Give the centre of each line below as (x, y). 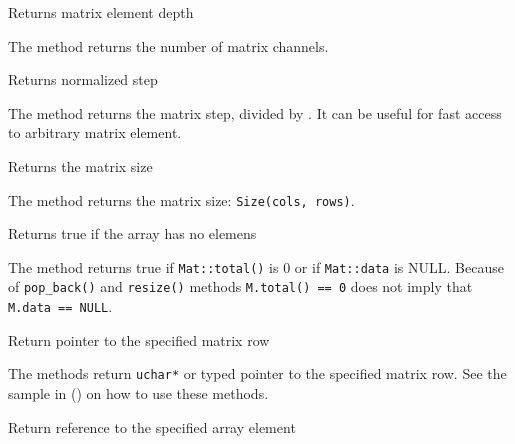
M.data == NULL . (60, 306)
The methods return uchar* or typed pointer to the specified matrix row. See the (257, 373)
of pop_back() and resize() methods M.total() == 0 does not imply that (240, 286)
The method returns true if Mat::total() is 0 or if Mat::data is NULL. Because (256, 266)
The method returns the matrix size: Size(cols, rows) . (181, 199)
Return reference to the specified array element (152, 426)
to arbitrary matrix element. (95, 132)
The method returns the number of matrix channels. (168, 45)
